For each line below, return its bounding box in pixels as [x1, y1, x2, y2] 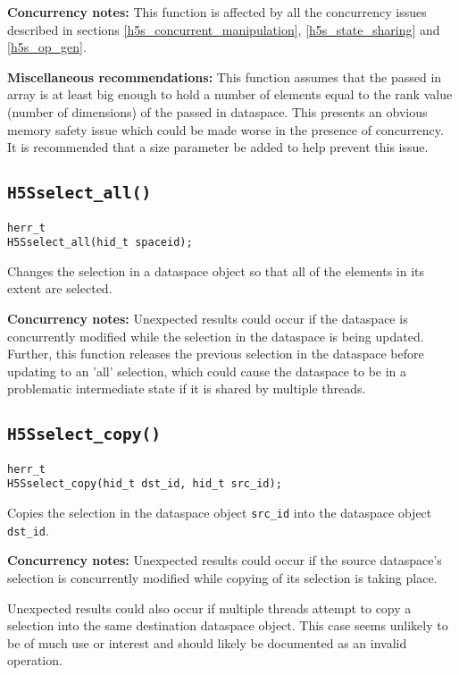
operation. [7, 651, 63, 670]
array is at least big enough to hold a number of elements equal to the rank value [7, 85, 453, 104]
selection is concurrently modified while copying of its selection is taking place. [7, 569, 438, 586]
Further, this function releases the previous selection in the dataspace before [7, 344, 424, 363]
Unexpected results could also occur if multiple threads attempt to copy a [7, 598, 412, 617]
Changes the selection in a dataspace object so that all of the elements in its [7, 261, 425, 280]
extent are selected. [7, 279, 113, 298]
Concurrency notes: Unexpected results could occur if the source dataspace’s [7, 551, 442, 570]
